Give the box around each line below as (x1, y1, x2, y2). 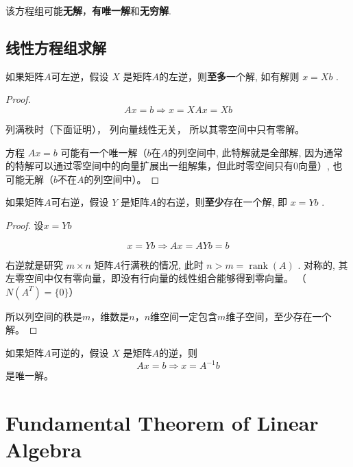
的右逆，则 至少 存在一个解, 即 (156, 195, 288, 209)
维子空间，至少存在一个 (226, 309, 332, 323)
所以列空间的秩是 (5, 309, 82, 323)
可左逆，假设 (51, 69, 109, 83)
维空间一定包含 (150, 309, 218, 323)
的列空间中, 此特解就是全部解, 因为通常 (168, 145, 343, 159)
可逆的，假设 (51, 345, 109, 359)
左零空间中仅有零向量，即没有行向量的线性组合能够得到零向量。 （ (5, 271, 306, 285)
